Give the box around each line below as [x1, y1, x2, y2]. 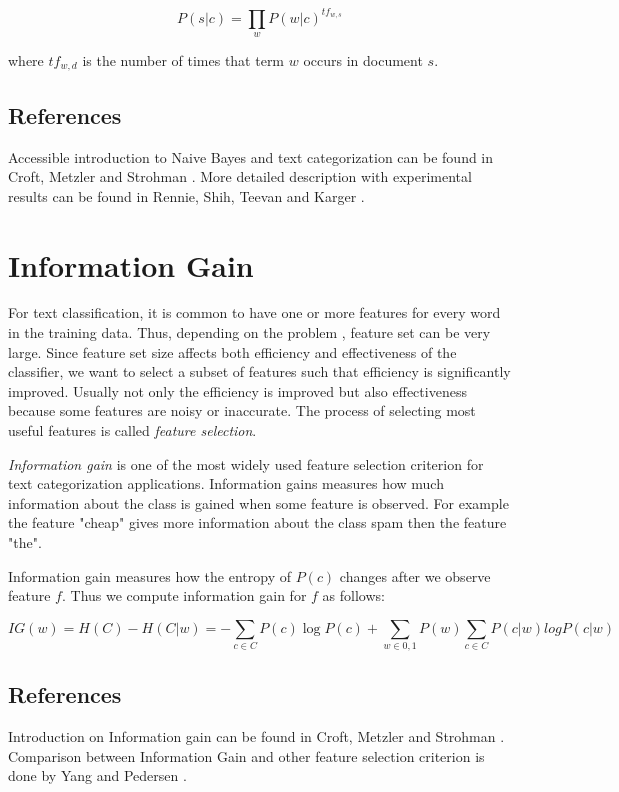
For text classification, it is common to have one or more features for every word [8, 302, 501, 323]
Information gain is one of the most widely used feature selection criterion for [8, 453, 484, 474]
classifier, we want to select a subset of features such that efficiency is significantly [8, 361, 511, 382]
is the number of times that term [82, 49, 285, 70]
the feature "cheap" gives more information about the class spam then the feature [8, 512, 507, 533]
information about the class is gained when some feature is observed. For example [8, 492, 509, 513]
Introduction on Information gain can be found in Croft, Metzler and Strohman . [8, 726, 505, 747]
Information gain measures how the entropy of [8, 565, 291, 586]
